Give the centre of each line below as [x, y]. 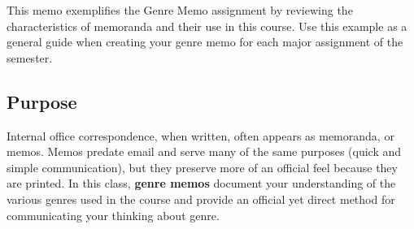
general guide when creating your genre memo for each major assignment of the [205, 42]
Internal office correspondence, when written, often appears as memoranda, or [200, 135]
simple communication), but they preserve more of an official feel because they [202, 167]
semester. [30, 57]
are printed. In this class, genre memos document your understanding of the [201, 183]
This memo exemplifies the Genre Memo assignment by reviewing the [180, 10]
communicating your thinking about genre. [113, 215]
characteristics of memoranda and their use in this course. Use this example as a [207, 26]
